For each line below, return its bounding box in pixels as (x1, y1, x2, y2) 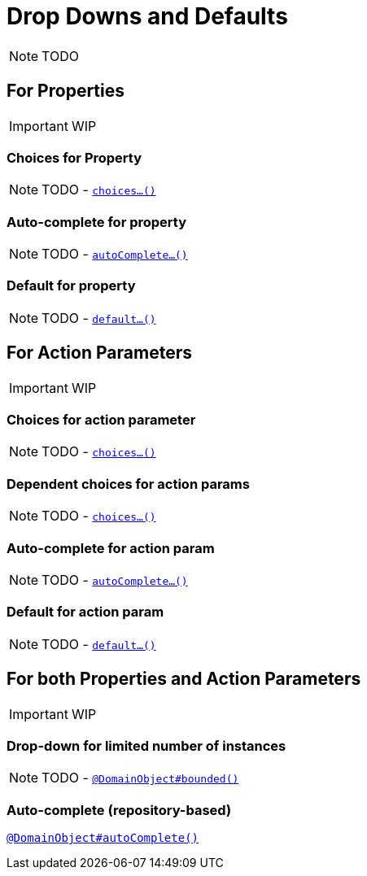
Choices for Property (7, 149, 142, 166)
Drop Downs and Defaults (7, 2, 288, 30)
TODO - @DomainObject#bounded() (42, 769, 239, 787)
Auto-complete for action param (7, 539, 215, 556)
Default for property (7, 277, 136, 294)
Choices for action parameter (7, 412, 196, 429)
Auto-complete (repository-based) (7, 801, 232, 818)
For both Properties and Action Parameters (7, 669, 361, 690)
